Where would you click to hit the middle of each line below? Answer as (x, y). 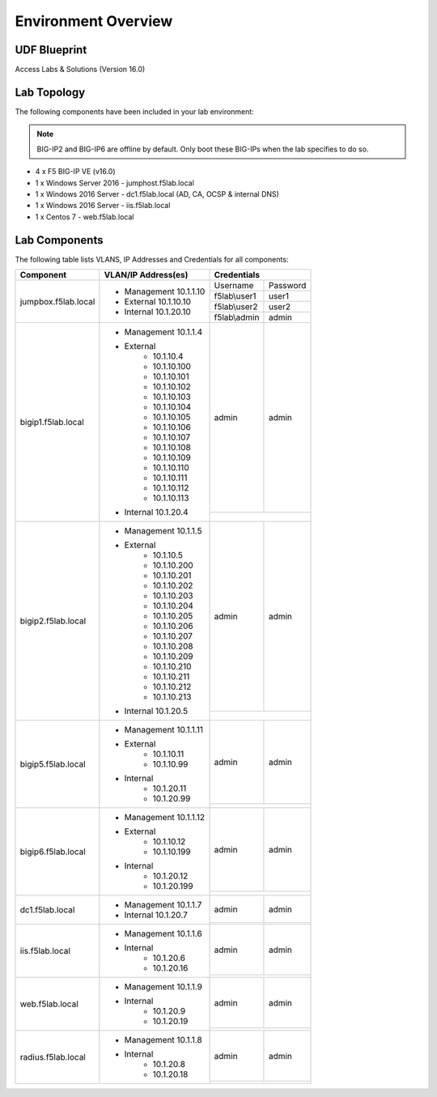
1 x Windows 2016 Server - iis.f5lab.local (103, 206)
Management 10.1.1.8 (163, 1040)
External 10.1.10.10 (158, 301)
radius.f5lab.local (53, 1057)
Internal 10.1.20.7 (156, 915)
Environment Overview (94, 21)
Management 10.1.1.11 (164, 730)
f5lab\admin (237, 317)
